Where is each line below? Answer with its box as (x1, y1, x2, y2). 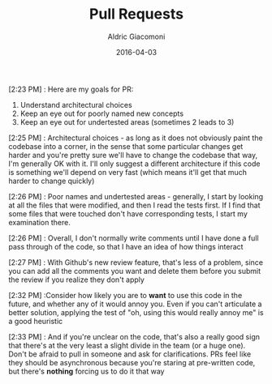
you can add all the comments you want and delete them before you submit (8, 266, 261, 275)
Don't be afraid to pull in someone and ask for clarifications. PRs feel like (8, 349, 252, 359)
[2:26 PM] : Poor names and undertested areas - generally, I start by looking (8, 191, 264, 201)
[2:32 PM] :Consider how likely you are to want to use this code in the (8, 290, 243, 300)
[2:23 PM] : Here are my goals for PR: (8, 84, 134, 94)
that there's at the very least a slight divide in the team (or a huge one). (8, 340, 246, 350)
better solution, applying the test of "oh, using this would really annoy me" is (8, 307, 264, 317)
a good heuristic (8, 316, 63, 326)
